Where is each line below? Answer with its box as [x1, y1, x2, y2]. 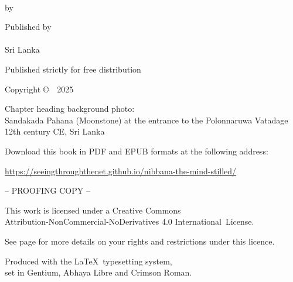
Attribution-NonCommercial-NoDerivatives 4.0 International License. [5, 215, 254, 228]
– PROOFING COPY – [5, 184, 90, 197]
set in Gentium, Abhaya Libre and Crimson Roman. [5, 266, 192, 278]
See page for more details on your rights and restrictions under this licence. [5, 235, 275, 247]
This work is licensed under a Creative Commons [5, 204, 181, 216]
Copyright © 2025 [5, 82, 74, 95]
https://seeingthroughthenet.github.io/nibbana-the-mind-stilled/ [5, 164, 237, 177]
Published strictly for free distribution [5, 63, 141, 75]
